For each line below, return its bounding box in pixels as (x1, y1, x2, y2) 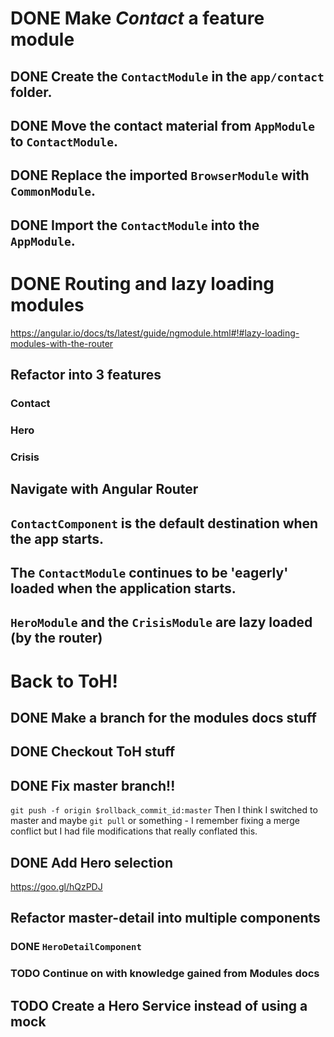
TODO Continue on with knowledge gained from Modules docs (10, 967, 320, 981)
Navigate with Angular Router (10, 481, 199, 498)
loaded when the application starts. (10, 580, 237, 597)
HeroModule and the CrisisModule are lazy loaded (10, 614, 313, 631)
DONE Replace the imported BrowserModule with (10, 167, 310, 184)
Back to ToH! (10, 670, 118, 692)
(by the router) (10, 630, 103, 647)
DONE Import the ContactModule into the (10, 217, 260, 234)
